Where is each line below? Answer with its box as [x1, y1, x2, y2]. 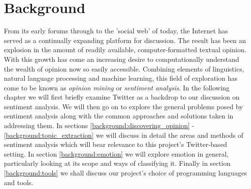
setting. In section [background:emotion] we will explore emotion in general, [4, 148, 229, 159]
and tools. [4, 177, 33, 187]
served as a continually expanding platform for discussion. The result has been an [4, 35, 246, 45]
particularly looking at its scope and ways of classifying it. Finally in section [4, 158, 231, 168]
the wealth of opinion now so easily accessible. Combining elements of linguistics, [4, 63, 244, 73]
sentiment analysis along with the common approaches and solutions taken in [4, 111, 234, 121]
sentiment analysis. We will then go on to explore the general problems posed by [4, 101, 243, 111]
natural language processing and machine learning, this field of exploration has [4, 73, 237, 83]
